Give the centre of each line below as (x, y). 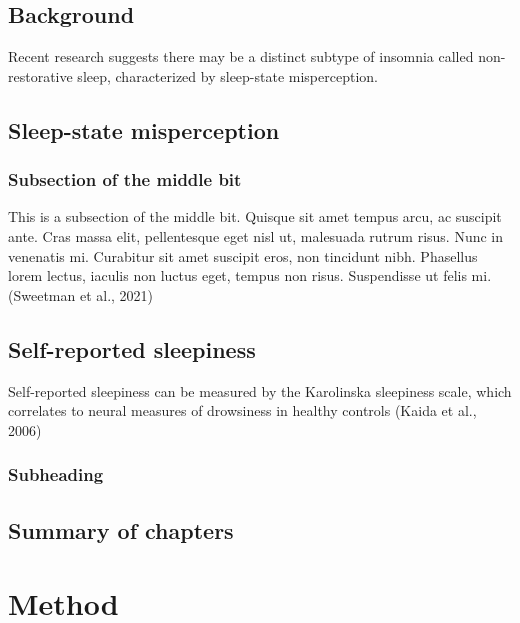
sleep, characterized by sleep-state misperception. (227, 75)
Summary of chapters (121, 529)
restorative (40, 75)
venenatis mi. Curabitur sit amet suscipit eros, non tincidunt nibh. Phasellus (243, 255)
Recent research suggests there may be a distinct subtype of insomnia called (241, 56)
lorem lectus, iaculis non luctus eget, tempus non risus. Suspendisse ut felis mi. (250, 275)
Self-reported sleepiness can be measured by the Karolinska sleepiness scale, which (260, 390)
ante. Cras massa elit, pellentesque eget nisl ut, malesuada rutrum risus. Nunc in (256, 235)
